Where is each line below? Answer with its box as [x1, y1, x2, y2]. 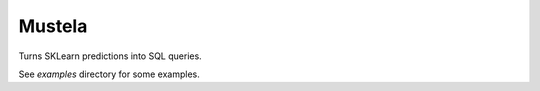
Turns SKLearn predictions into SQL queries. [18, 50, 202, 62]
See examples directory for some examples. [18, 68, 200, 80]
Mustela [18, 15, 88, 37]
